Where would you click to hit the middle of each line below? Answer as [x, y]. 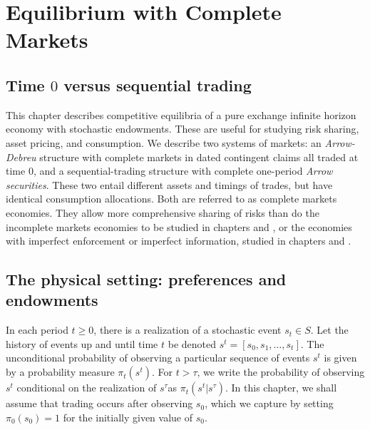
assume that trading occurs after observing [99, 403]
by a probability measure [60, 372]
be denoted [192, 343]
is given [340, 358]
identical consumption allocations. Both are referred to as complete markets [171, 199]
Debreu [21, 157]
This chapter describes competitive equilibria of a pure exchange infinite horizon [181, 114]
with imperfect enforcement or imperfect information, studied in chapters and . [179, 241]
